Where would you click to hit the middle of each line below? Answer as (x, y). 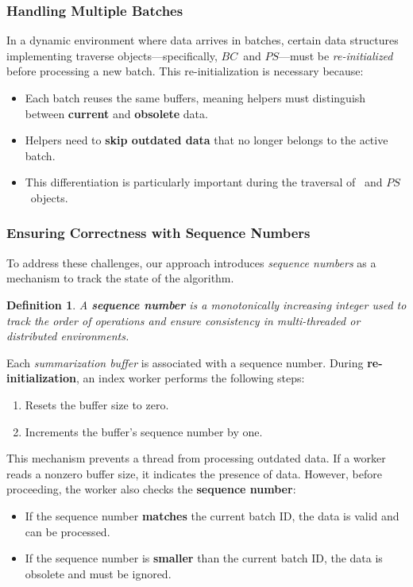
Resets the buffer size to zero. (97, 404)
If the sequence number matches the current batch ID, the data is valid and (212, 515)
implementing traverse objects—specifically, (112, 55)
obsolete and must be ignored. (98, 573)
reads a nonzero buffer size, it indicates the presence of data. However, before (194, 473)
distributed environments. (68, 336)
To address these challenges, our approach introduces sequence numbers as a (191, 262)
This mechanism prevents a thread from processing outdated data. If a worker (196, 458)
